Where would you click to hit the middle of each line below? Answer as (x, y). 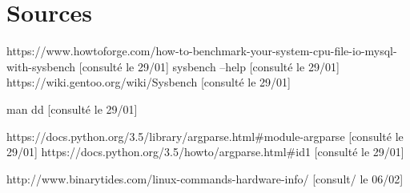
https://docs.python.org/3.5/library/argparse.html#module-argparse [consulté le (205, 136)
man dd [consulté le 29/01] (72, 109)
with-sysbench (41, 66)
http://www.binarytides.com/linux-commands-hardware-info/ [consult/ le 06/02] (205, 178)
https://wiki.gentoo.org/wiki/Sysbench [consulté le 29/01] (149, 82)
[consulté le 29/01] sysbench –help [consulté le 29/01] (209, 66)
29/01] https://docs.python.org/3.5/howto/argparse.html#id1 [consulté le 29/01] (205, 152)
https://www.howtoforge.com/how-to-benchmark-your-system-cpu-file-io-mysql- (202, 51)
